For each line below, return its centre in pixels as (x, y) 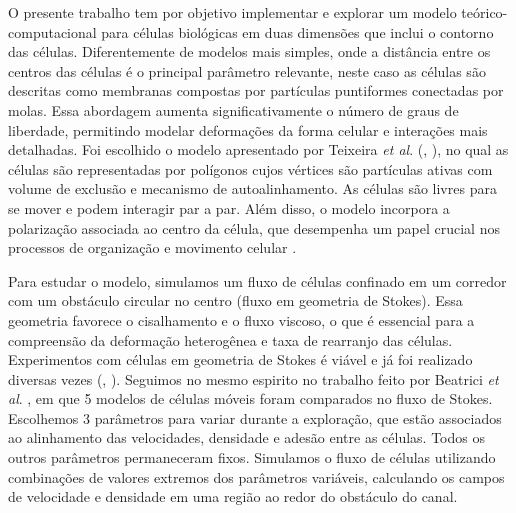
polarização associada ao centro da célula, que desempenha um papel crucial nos (254, 227)
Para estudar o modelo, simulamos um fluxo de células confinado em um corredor (257, 280)
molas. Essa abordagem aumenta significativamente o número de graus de (233, 109)
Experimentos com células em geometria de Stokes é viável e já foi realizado (240, 359)
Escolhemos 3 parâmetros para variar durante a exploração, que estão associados (255, 417)
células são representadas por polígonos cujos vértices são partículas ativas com (250, 168)
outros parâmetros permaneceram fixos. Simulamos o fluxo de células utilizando (252, 457)
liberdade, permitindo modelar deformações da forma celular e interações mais (248, 129)
